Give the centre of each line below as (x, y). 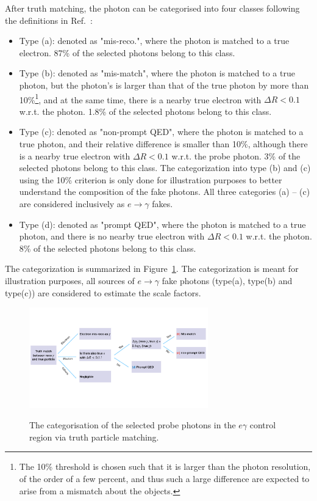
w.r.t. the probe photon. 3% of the (236, 155)
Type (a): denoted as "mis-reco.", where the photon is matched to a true (154, 41)
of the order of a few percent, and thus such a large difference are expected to (164, 479)
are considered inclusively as (72, 203)
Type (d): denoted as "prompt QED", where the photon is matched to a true (162, 224)
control (263, 425)
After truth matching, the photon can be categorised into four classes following (152, 8)
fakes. (162, 203)
